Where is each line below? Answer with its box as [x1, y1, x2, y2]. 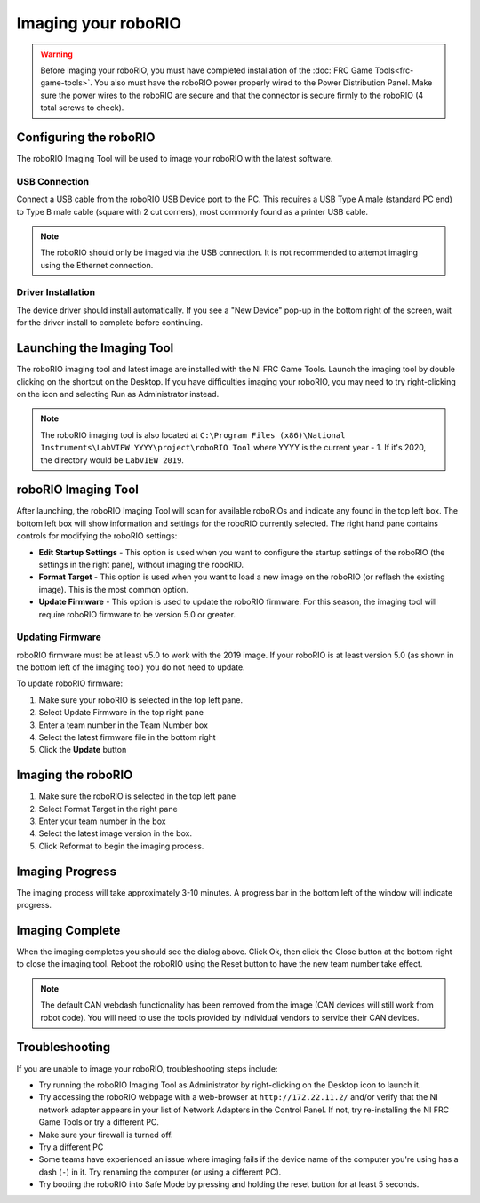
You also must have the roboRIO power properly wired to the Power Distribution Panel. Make [94, 77, 433, 88]
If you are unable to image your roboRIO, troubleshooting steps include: [16, 1063, 278, 1074]
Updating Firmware [16, 631, 102, 643]
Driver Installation [16, 286, 96, 299]
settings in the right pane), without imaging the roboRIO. [38, 559, 244, 570]
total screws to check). [40, 102, 124, 113]
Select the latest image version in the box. [38, 828, 193, 839]
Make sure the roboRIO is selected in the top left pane [38, 791, 236, 801]
